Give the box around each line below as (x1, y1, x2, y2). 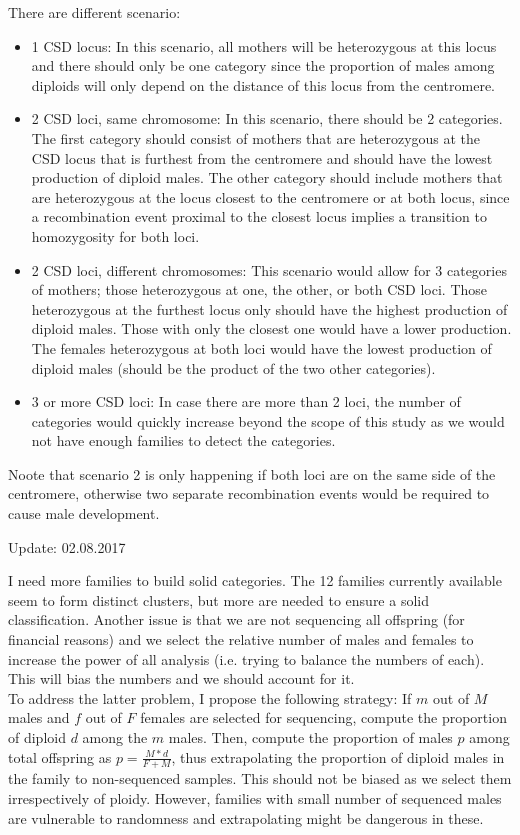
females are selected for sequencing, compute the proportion (140, 707, 507, 728)
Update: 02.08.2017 (8, 536, 126, 557)
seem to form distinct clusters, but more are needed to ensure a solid (8, 589, 429, 610)
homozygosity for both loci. (31, 225, 200, 246)
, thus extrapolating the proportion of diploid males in (171, 746, 505, 767)
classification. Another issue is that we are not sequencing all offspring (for (8, 609, 465, 630)
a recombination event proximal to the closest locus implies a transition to (31, 206, 487, 227)
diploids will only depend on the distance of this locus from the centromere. (31, 74, 496, 95)
